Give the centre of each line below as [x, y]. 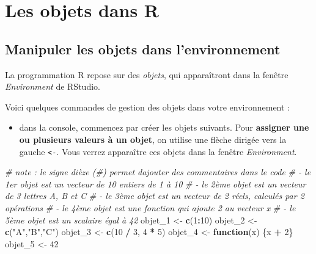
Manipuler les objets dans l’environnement [143, 49]
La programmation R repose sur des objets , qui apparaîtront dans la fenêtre [147, 74]
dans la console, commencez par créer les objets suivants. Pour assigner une [164, 127]
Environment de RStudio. [53, 86]
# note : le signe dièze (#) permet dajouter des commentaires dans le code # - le [158, 172]
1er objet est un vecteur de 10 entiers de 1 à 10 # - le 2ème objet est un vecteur [156, 183]
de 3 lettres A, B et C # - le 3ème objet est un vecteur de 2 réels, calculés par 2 [155, 196]
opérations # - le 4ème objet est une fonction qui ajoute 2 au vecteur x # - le [150, 207]
